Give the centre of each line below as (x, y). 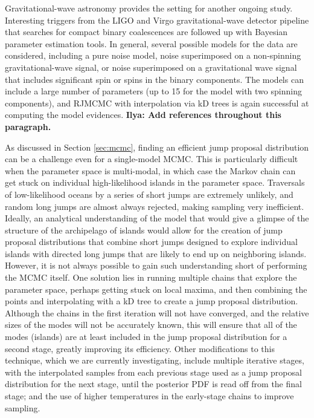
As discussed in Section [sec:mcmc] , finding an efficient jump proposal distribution (157, 147)
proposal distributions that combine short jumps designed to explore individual (151, 242)
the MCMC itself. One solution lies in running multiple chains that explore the (151, 277)
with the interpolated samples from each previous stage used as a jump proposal (153, 372)
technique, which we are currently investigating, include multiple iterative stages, (155, 360)
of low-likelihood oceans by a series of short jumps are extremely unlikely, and (149, 194)
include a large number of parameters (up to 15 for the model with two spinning (153, 91)
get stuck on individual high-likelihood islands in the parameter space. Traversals (155, 182)
